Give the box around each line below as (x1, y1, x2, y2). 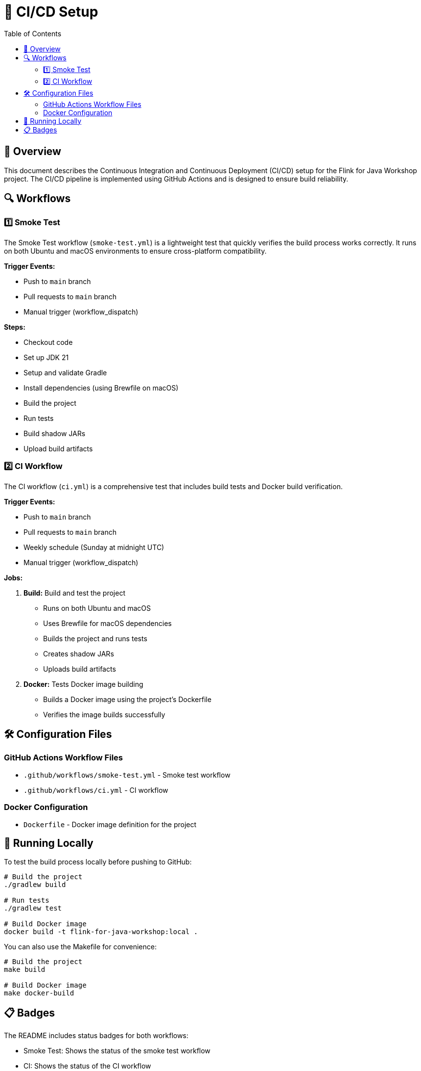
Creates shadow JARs (43, 649, 114, 658)
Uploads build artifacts (43, 664, 116, 673)
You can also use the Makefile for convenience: (4, 942, 157, 951)
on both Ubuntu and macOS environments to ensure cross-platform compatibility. (4, 246, 267, 255)
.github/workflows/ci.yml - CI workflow (23, 785, 168, 794)
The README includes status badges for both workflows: (4, 1031, 188, 1040)
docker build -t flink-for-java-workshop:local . (4, 928, 198, 936)
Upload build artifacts (23, 444, 93, 453)
